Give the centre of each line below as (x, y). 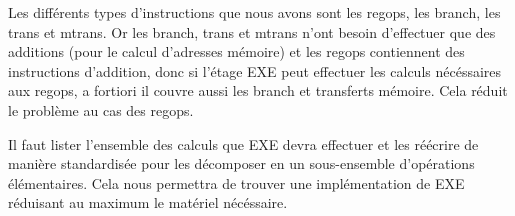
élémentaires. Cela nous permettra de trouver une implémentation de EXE (236, 182)
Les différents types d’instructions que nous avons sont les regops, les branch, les (254, 12)
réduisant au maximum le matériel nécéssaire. (148, 202)
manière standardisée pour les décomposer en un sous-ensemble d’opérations (241, 163)
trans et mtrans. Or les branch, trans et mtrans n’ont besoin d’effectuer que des (252, 31)
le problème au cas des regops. (101, 109)
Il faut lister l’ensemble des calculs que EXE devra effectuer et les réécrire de (243, 143)
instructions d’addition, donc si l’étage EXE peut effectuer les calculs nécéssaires (255, 70)
